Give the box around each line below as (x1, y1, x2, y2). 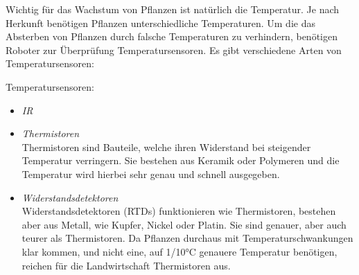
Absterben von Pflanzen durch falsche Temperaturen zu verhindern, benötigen (6, 29, 338, 44)
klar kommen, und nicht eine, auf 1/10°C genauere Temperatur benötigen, (21, 244, 338, 258)
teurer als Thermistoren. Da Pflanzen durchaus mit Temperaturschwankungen (21, 231, 353, 245)
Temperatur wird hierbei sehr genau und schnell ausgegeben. (21, 166, 280, 181)
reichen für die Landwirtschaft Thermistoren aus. (21, 258, 231, 272)
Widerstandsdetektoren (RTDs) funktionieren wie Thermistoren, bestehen (21, 204, 336, 218)
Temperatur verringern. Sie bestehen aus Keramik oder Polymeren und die (21, 153, 340, 168)
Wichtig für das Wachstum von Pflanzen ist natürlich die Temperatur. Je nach (6, 2, 340, 16)
